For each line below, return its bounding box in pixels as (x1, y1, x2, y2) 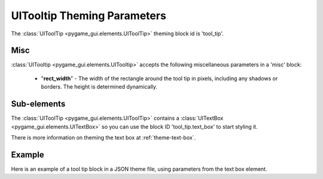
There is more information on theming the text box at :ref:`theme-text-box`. (11, 134, 196, 141)
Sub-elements (11, 99, 66, 109)
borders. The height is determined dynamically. (41, 83, 158, 90)
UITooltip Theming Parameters (11, 9, 167, 22)
